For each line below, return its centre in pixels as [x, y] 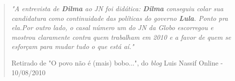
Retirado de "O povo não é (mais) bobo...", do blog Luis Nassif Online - [117, 62]
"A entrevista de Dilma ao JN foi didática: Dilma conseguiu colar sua [117, 8]
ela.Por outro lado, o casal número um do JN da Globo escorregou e [112, 27]
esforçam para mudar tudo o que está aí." [73, 46]
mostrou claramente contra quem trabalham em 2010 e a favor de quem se [121, 37]
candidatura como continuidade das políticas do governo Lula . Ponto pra [120, 18]
